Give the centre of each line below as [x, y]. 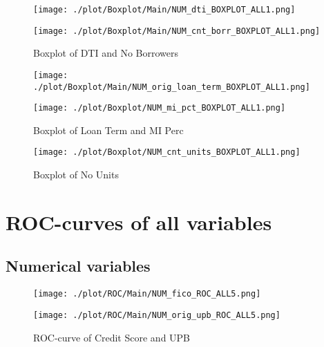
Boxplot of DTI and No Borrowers [106, 53]
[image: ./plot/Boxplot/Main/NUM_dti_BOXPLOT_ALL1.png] [164, 10]
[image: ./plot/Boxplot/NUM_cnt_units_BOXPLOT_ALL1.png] [167, 152]
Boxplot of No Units [76, 175]
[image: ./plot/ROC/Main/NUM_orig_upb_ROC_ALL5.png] [157, 315]
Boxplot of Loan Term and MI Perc [108, 130]
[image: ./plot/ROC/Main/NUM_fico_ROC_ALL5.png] [147, 294]
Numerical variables [78, 266]
